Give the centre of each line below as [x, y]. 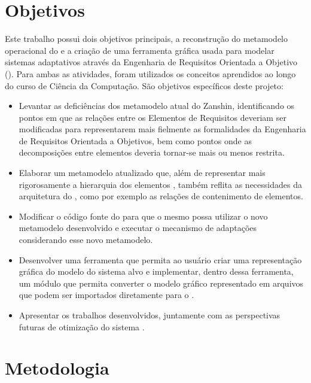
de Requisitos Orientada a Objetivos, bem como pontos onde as [135, 140]
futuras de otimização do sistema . [82, 326]
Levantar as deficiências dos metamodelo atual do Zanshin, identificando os [157, 106]
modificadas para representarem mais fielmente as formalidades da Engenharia [162, 129]
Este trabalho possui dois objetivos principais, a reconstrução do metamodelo [147, 39]
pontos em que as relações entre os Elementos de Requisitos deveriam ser [153, 117]
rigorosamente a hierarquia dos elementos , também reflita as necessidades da [160, 184]
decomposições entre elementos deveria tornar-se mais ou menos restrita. [152, 152]
